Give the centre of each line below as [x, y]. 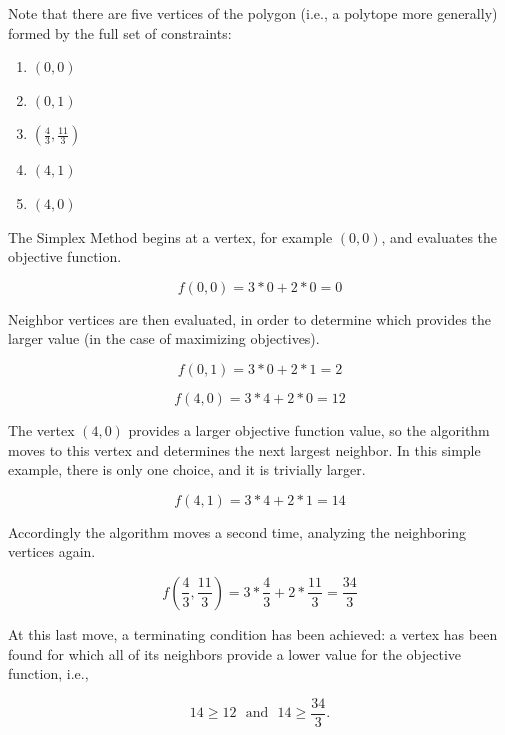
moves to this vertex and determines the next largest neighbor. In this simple [244, 449]
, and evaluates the [439, 236]
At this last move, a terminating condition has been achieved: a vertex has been [253, 633]
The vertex [41, 429]
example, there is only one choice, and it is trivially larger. [187, 469]
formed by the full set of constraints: [120, 32]
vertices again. [52, 551]
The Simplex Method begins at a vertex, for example [170, 236]
